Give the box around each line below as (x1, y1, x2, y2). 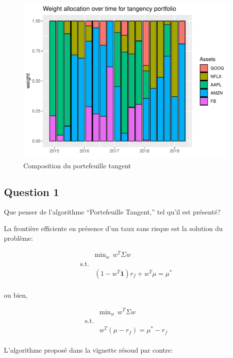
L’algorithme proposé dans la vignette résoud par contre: (4, 345, 173, 355)
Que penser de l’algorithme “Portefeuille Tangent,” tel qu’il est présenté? (4, 207, 221, 217)
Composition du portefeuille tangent (23, 160, 131, 170)
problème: (4, 233, 33, 243)
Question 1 (4, 184, 59, 199)
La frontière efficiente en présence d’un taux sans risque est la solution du (4, 223, 223, 233)
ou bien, (4, 289, 28, 300)
